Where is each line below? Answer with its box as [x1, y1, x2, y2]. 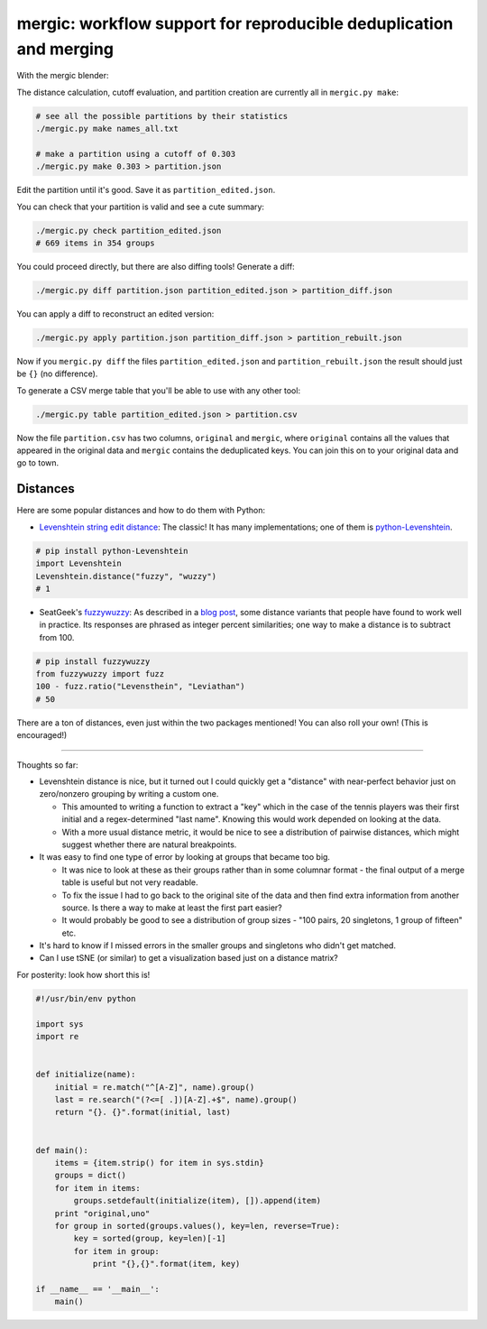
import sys [35, 1019, 84, 1029]
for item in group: [73, 1246, 160, 1256]
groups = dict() [54, 1170, 126, 1181]
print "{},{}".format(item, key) [92, 1259, 241, 1269]
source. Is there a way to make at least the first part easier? [61, 902, 283, 913]
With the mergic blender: [16, 70, 109, 81]
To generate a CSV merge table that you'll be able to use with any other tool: [16, 384, 301, 396]
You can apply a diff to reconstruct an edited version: [16, 308, 215, 319]
